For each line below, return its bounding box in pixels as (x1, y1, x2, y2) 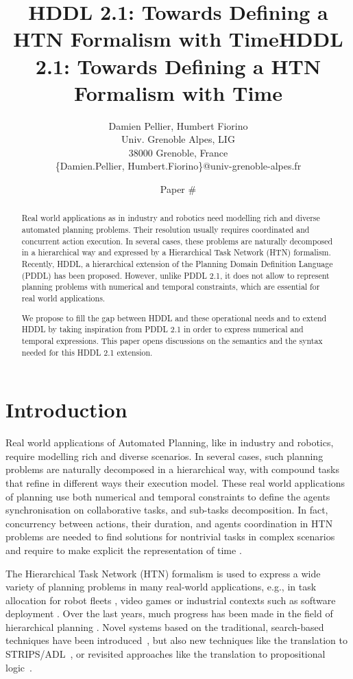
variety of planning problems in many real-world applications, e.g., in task (5, 579, 317, 594)
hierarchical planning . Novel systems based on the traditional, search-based (5, 619, 324, 634)
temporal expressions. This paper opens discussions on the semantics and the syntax (21, 334, 323, 346)
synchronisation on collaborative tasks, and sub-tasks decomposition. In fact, (5, 503, 328, 517)
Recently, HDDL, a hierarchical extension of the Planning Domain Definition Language (21, 258, 333, 270)
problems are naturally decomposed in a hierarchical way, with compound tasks (5, 462, 340, 476)
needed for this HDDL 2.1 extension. (21, 346, 153, 358)
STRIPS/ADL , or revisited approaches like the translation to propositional (5, 647, 326, 661)
